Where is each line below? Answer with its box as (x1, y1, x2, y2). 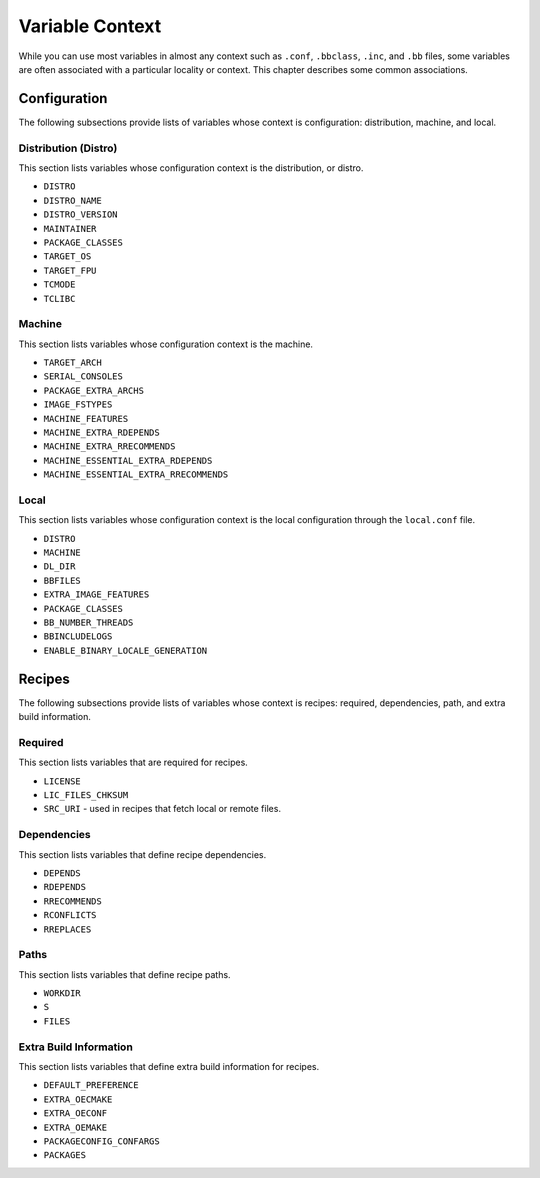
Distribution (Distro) (18, 141, 118, 155)
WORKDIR (43, 988, 82, 999)
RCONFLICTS (43, 910, 97, 921)
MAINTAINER (43, 223, 97, 234)
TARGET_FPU (43, 265, 97, 276)
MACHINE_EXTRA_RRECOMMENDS (43, 441, 176, 452)
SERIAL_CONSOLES (43, 371, 124, 382)
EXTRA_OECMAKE (43, 1093, 113, 1105)
